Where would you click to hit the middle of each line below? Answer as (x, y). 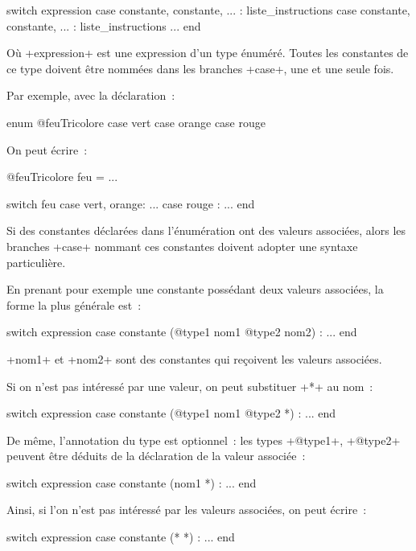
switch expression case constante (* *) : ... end (121, 537)
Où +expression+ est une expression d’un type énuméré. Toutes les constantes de (208, 53)
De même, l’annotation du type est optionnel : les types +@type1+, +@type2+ (204, 440)
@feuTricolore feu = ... (62, 177)
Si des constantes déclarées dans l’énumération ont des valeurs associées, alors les (206, 230)
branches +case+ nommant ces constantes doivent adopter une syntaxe (182, 246)
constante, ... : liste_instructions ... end (104, 25)
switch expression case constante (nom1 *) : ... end (132, 482)
